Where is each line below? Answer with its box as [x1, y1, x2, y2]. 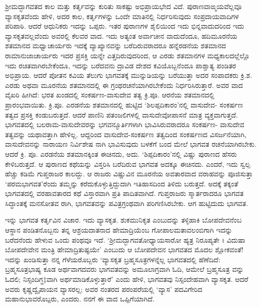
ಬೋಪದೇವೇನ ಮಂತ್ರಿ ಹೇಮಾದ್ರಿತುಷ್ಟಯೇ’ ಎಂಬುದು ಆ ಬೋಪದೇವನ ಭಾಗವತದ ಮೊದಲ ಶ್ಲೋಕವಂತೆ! [5, 244, 243, 255]
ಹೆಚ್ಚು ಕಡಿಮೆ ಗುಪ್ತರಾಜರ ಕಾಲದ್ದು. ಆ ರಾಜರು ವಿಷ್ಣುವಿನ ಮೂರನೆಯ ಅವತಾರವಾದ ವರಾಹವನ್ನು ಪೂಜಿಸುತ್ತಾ [5, 168, 253, 179]
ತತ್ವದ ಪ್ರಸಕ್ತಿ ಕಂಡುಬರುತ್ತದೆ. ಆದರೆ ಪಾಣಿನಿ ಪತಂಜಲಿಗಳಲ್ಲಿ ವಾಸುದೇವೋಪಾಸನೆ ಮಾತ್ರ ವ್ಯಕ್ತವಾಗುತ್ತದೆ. [5, 109, 238, 120]
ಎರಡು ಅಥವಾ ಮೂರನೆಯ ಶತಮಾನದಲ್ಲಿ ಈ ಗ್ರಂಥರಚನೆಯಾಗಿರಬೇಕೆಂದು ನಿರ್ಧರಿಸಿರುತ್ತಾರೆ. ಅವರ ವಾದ [5, 79, 243, 90]
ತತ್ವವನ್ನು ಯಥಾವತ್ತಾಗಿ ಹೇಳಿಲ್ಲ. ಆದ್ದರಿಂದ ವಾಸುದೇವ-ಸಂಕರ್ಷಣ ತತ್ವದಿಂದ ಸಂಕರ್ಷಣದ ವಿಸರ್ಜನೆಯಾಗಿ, [5, 129, 247, 139]
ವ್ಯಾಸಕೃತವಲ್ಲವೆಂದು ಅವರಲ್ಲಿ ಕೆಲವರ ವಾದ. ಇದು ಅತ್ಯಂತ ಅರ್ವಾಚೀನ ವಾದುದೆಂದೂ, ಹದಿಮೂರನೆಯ [5, 30, 237, 41]
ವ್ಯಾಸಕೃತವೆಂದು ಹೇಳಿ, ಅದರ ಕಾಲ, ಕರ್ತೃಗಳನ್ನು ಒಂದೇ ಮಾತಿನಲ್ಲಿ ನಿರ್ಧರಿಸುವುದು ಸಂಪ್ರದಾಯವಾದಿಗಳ [5, 11, 239, 21]
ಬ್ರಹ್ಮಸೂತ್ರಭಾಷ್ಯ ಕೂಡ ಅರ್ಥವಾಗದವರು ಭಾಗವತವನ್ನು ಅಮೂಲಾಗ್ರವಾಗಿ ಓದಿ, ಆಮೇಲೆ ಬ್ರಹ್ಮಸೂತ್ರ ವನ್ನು [5, 264, 244, 274]
